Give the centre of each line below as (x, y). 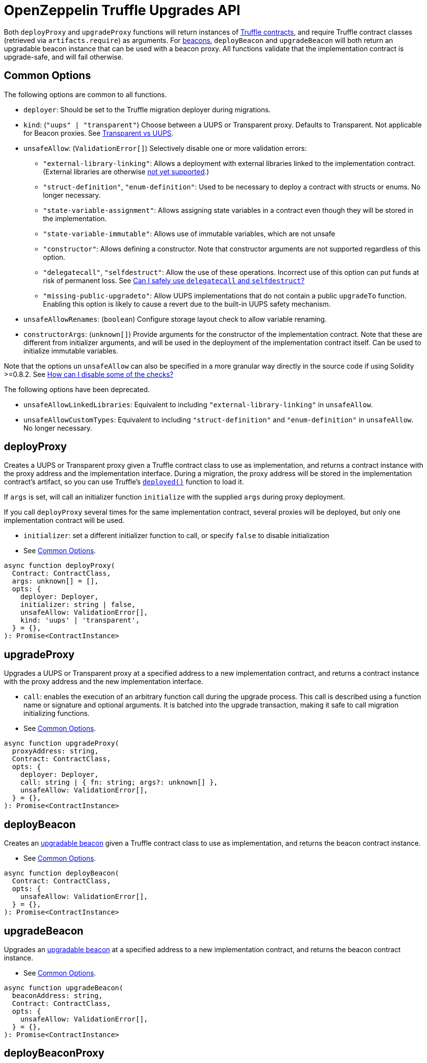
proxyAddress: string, (55, 751)
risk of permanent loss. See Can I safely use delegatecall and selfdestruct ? (174, 280)
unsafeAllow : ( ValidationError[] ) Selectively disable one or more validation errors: (165, 148)
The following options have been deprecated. (77, 389)
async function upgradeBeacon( (64, 988)
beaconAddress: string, (57, 995)
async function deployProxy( (60, 566)
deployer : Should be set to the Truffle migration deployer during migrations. (147, 109)
